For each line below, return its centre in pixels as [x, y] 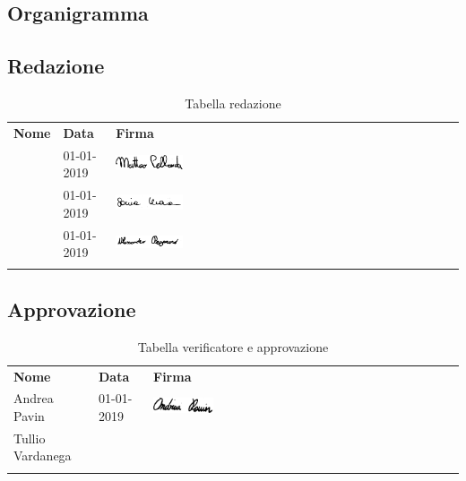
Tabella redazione [233, 103]
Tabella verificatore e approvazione [233, 346]
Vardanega [43, 455]
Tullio [30, 438]
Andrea [34, 398]
